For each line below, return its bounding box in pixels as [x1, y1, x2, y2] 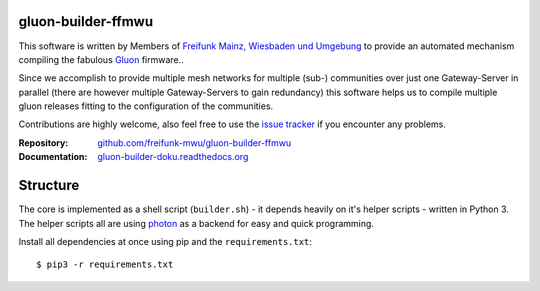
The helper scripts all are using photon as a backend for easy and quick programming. [18, 217, 375, 229]
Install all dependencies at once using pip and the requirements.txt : [18, 235, 312, 247]
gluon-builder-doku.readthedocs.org [97, 151, 249, 163]
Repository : [18, 136, 69, 149]
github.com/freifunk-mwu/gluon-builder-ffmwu [97, 136, 292, 149]
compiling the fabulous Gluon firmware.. [18, 53, 184, 65]
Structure [18, 177, 80, 194]
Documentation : [18, 151, 88, 163]
